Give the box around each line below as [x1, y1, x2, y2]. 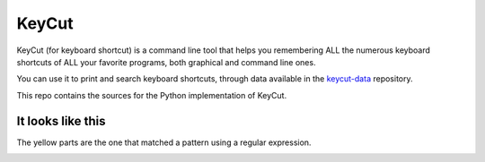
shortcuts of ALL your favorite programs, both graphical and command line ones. [16, 56, 316, 67]
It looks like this [16, 113, 107, 129]
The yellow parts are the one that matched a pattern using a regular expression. [16, 137, 312, 148]
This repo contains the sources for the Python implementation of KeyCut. [16, 90, 287, 100]
